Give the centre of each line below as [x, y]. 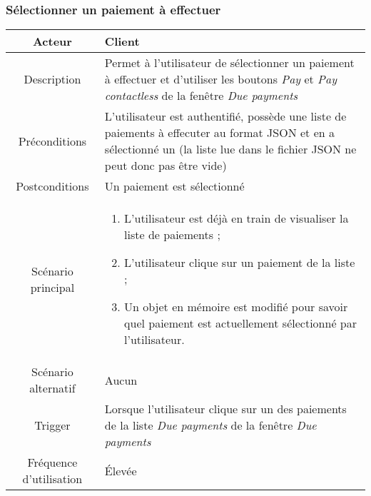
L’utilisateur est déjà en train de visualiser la [237, 218]
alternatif [52, 388]
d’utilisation [52, 479]
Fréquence [52, 462]
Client [122, 41]
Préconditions [52, 141]
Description [52, 79]
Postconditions [52, 186]
